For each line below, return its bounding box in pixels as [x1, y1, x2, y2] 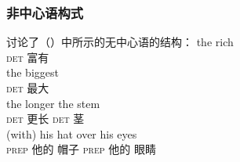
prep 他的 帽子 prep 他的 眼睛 [6, 141, 156, 157]
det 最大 [6, 80, 49, 95]
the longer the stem [6, 95, 100, 111]
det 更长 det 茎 [6, 110, 85, 127]
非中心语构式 [6, 2, 84, 22]
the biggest [6, 64, 59, 81]
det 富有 [6, 49, 49, 65]
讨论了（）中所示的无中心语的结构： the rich [6, 34, 234, 50]
